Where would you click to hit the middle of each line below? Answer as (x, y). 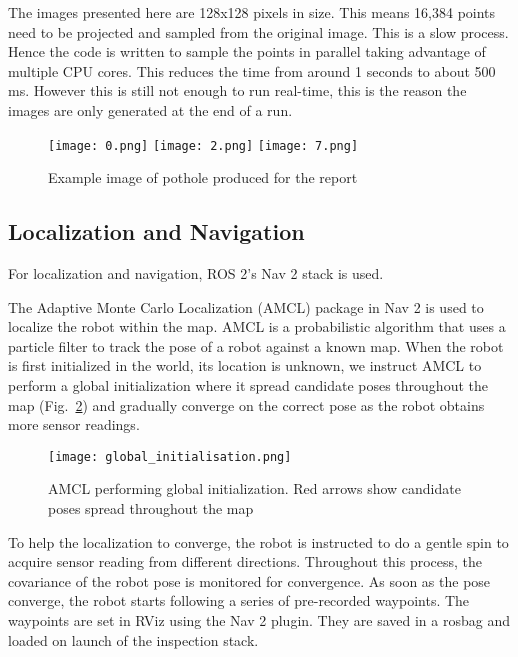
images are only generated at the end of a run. (150, 109)
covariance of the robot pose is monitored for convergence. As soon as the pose (249, 580)
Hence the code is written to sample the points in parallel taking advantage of (247, 51)
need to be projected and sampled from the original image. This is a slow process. (258, 31)
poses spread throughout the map (151, 508)
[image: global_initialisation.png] (170, 456)
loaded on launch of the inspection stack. (133, 639)
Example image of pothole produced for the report (203, 177)
